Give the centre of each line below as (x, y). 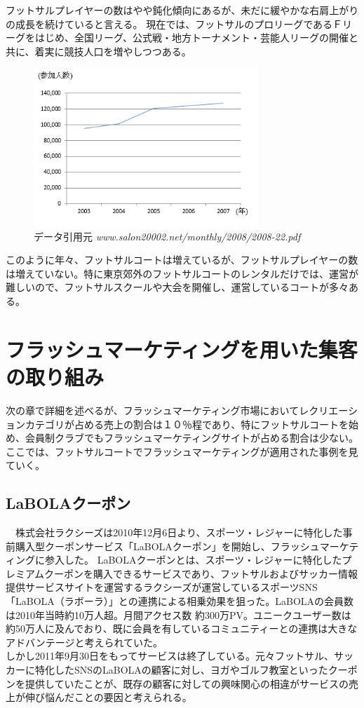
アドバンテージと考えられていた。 (84, 642)
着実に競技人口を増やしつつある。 (113, 51)
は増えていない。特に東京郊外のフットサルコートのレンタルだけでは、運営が (182, 273)
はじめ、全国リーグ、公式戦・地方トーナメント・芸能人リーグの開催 (192, 38)
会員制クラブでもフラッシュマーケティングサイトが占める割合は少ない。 (191, 438)
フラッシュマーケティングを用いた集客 (182, 349)
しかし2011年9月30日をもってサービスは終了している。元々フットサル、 (170, 656)
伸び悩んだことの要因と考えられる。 (108, 697)
